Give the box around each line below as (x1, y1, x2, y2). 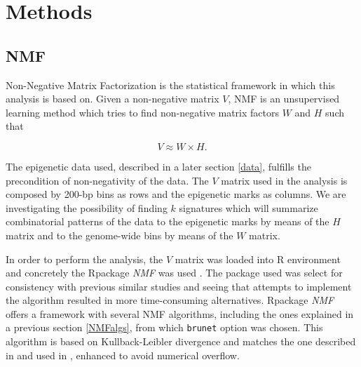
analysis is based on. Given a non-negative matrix (6, 91, 219, 106)
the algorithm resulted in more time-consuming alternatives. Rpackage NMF (6, 293, 334, 307)
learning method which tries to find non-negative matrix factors (6, 105, 279, 119)
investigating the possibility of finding (6, 200, 168, 215)
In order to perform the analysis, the (6, 251, 163, 266)
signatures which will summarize (179, 200, 318, 215)
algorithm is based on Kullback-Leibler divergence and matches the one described (6, 334, 356, 349)
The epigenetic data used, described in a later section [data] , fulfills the (6, 159, 311, 173)
